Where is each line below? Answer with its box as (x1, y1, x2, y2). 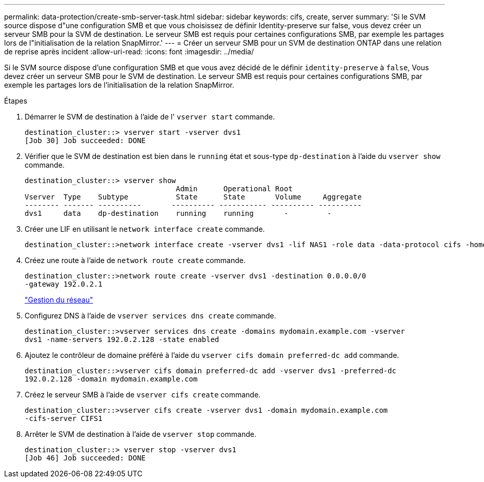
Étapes (4, 96, 28, 105)
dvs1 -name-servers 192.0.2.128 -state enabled (25, 335, 219, 344)
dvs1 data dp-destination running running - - (25, 209, 332, 217)
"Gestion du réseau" (25, 295, 93, 304)
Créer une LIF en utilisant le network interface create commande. (25, 225, 265, 233)
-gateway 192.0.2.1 (25, 280, 103, 288)
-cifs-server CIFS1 (25, 414, 103, 423)
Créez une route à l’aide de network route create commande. (25, 256, 246, 265)
